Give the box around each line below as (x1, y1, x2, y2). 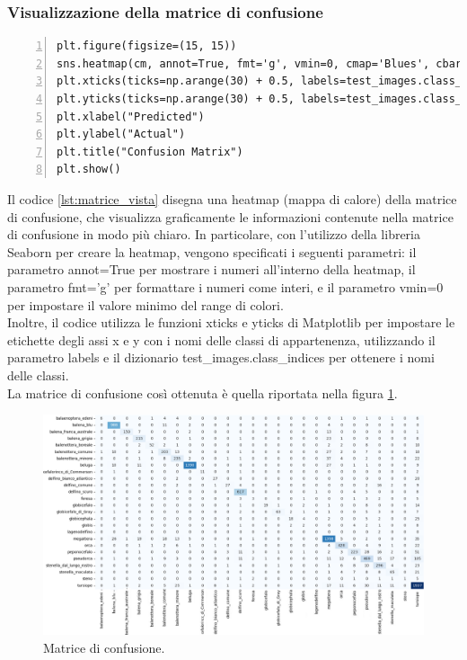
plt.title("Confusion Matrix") (57, 145, 243, 158)
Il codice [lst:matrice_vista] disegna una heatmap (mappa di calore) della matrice (7, 189, 457, 208)
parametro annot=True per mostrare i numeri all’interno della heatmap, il (7, 260, 416, 279)
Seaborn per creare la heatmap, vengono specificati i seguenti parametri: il (7, 242, 417, 261)
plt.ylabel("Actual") (57, 128, 186, 141)
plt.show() (57, 163, 121, 176)
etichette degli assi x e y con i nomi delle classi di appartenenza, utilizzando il (7, 330, 436, 349)
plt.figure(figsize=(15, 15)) (57, 40, 237, 53)
